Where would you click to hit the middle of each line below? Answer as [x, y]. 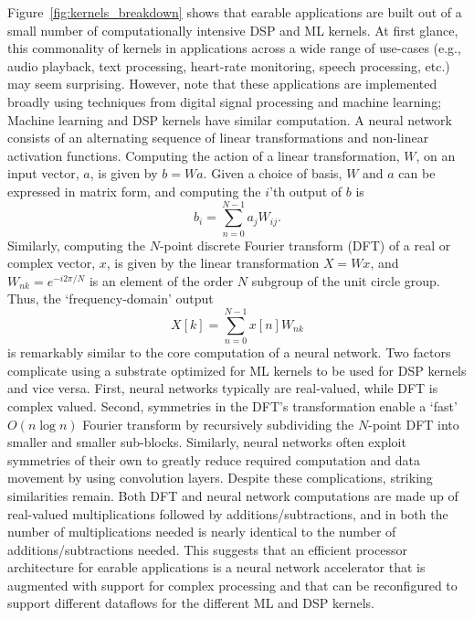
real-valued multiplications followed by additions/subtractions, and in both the [228, 513]
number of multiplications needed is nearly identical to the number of [202, 532]
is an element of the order [161, 280]
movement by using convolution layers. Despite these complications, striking [220, 478]
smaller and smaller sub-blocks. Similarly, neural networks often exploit [207, 442]
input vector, [43, 173]
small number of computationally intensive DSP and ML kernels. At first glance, [233, 30]
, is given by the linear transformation [213, 263]
